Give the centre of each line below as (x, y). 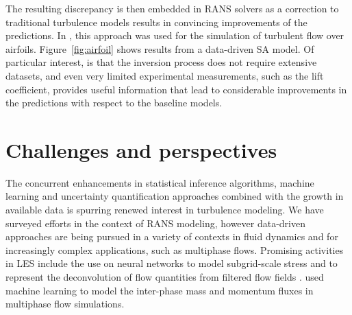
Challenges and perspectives (141, 149)
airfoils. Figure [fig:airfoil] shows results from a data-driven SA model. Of (160, 48)
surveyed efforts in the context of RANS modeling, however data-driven (155, 223)
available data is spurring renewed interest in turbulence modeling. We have (165, 210)
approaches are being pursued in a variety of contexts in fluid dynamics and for (172, 236)
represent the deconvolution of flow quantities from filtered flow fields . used (165, 277)
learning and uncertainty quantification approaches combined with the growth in (175, 196)
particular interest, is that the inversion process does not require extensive (161, 62)
